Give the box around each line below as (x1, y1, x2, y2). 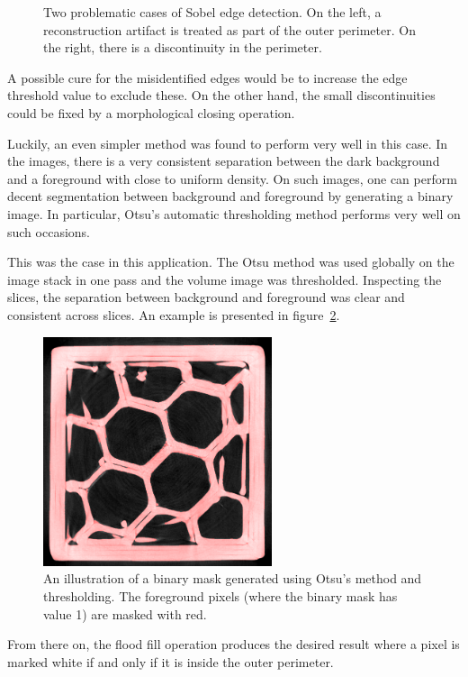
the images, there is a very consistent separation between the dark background (7, 151, 440, 170)
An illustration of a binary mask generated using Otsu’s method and (43, 569, 422, 588)
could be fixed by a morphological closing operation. (7, 103, 295, 122)
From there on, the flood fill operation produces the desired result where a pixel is (7, 635, 460, 654)
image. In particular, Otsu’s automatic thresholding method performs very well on (7, 204, 461, 223)
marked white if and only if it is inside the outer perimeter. (7, 652, 334, 671)
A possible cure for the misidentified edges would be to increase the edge (7, 68, 408, 87)
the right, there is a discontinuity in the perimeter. (43, 38, 322, 57)
